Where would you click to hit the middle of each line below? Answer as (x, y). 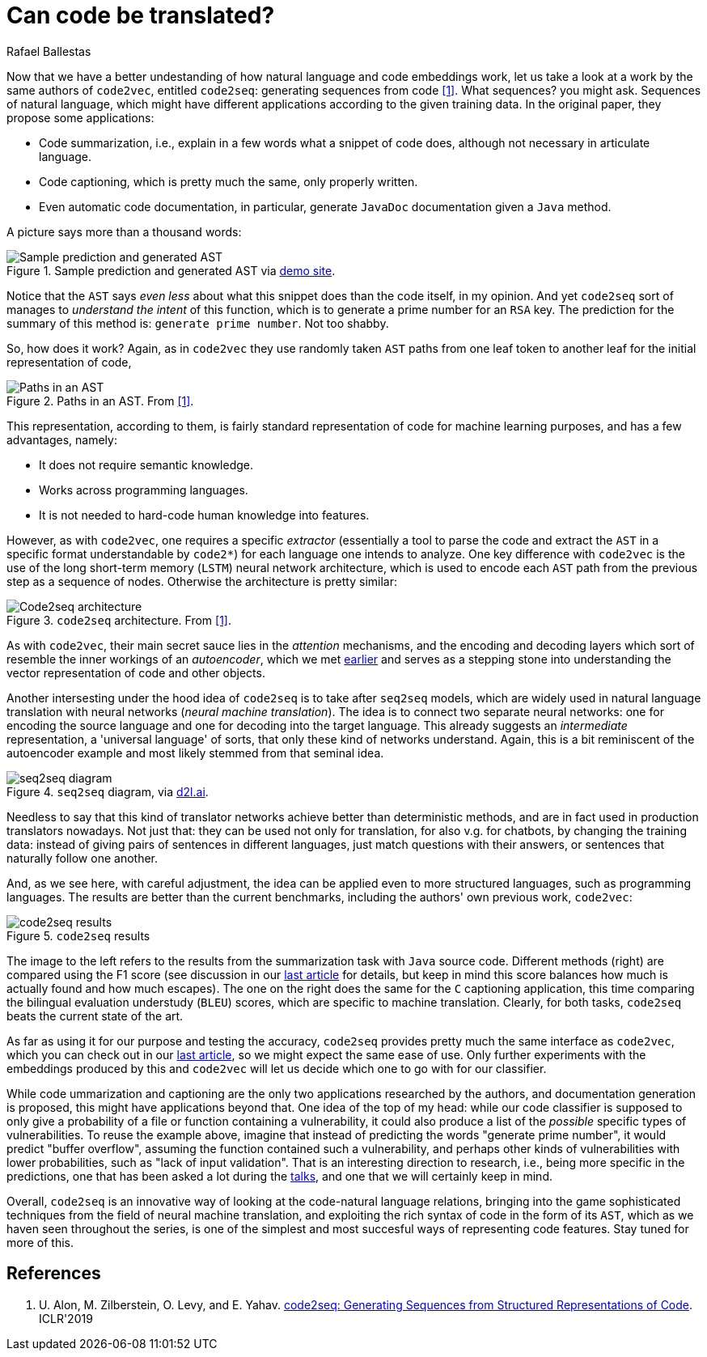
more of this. (40, 1242)
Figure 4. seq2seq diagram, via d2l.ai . (108, 791)
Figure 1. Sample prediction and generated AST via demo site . (171, 270)
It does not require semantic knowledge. (146, 464)
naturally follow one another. (83, 858)
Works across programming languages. (144, 490)
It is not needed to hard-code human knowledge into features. (204, 515)
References (54, 1274)
